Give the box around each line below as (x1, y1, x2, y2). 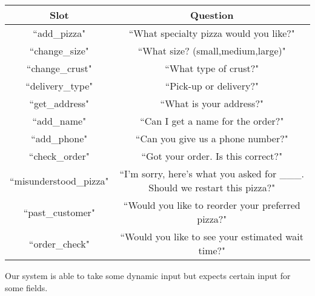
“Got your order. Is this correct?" (141, 149, 283, 163)
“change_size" (29, 44, 89, 58)
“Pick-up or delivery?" (165, 79, 259, 93)
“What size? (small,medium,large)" (138, 44, 286, 58)
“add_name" (32, 114, 87, 128)
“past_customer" (23, 205, 95, 219)
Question (190, 8, 234, 22)
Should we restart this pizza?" (148, 180, 276, 194)
